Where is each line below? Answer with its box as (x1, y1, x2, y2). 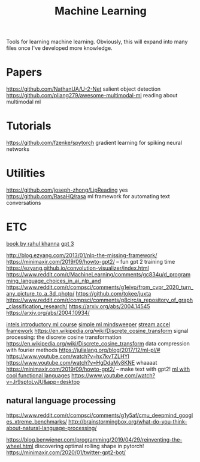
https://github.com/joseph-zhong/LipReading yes (6, 186, 128, 193)
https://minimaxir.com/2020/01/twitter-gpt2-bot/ (6, 449, 126, 456)
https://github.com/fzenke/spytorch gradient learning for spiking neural (6, 139, 183, 147)
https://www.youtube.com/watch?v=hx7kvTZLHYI (6, 353, 130, 360)
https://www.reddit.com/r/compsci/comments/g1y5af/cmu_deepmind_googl (6, 412, 193, 419)
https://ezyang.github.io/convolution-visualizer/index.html (6, 264, 149, 272)
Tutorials (6, 119, 51, 133)
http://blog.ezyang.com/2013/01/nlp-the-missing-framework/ (6, 251, 157, 259)
